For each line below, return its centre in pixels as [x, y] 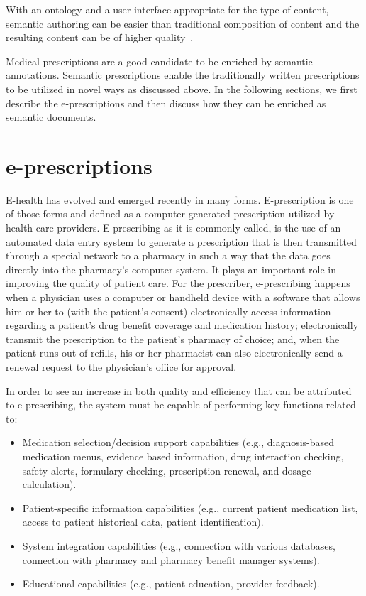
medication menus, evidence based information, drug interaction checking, [183, 456]
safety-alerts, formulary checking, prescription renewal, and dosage [167, 470]
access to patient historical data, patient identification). [143, 522]
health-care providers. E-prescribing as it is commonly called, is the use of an [173, 228]
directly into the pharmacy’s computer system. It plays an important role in [171, 269]
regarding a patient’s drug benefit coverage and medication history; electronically [182, 325]
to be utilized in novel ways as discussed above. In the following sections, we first [182, 88]
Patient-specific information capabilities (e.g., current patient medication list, [190, 508]
